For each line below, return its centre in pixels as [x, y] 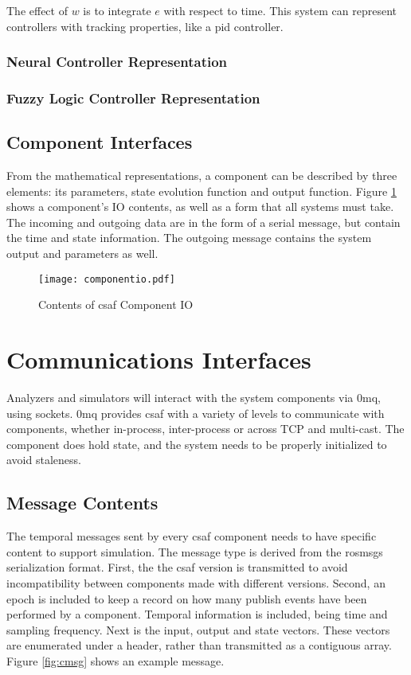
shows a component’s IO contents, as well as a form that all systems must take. [200, 207]
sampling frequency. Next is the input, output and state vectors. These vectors [198, 629]
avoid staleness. [44, 460]
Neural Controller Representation [117, 62]
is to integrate [117, 10]
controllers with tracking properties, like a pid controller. [145, 26]
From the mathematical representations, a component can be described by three [202, 176]
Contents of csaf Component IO [116, 304]
